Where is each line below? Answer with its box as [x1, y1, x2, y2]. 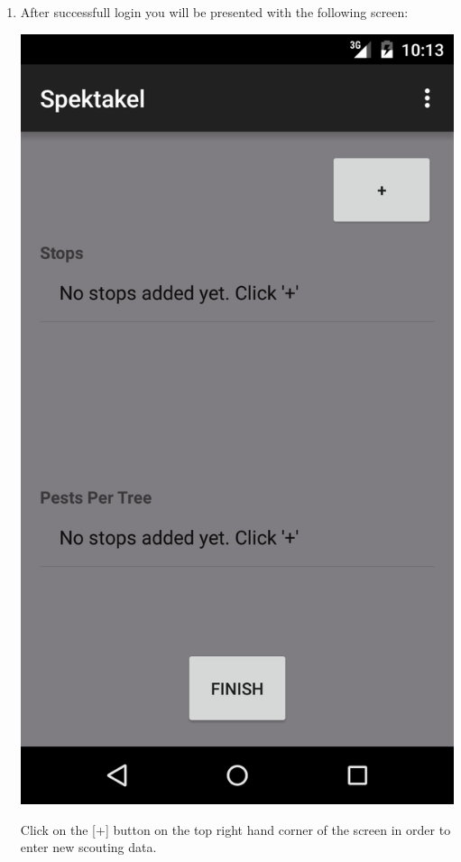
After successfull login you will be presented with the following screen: [20, 3, 409, 21]
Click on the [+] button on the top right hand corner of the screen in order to [20, 820, 451, 839]
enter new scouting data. [20, 838, 157, 857]
